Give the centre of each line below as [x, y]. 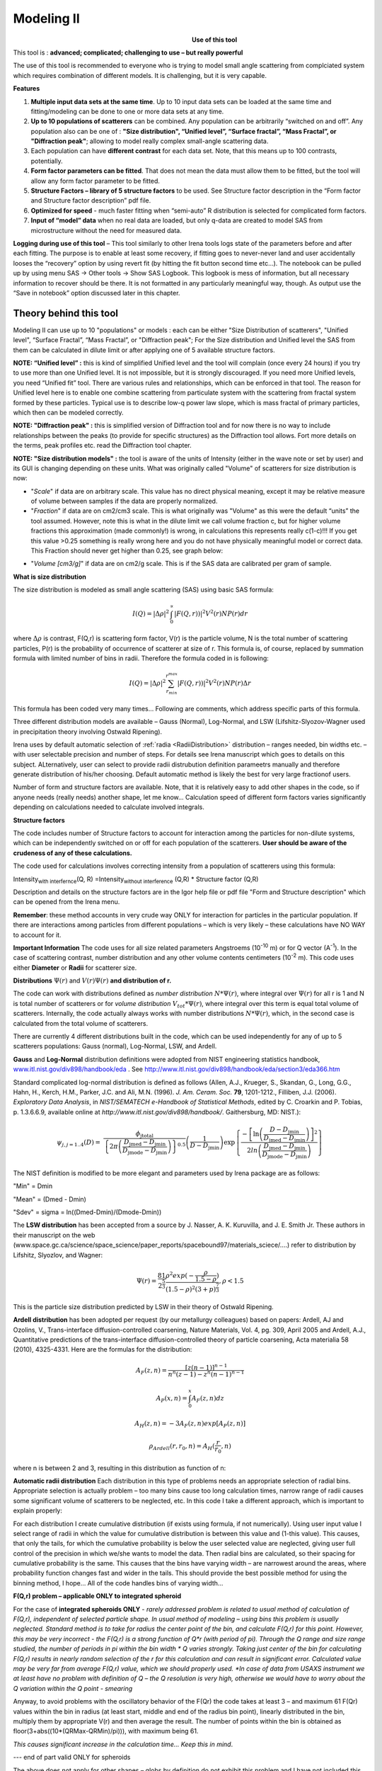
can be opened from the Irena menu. [66, 902]
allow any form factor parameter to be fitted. [95, 181]
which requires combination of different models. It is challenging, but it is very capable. [140, 75]
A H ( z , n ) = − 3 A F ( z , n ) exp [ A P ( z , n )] [190, 1425]
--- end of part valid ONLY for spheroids [72, 1758]
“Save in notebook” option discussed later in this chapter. [97, 293]
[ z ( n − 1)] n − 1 [206, 1367]
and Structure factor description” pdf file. [91, 200]
